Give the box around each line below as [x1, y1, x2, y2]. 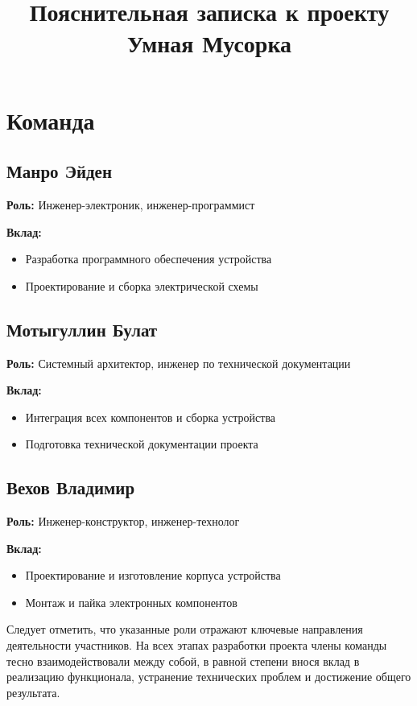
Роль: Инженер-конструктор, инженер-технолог [6, 513, 240, 530]
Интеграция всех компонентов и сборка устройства [25, 408, 276, 425]
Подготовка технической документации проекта [25, 436, 258, 452]
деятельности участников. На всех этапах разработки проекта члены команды [6, 637, 387, 654]
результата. [6, 683, 60, 700]
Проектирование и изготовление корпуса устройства [25, 567, 281, 584]
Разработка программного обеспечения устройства [25, 250, 272, 267]
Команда [6, 103, 95, 136]
